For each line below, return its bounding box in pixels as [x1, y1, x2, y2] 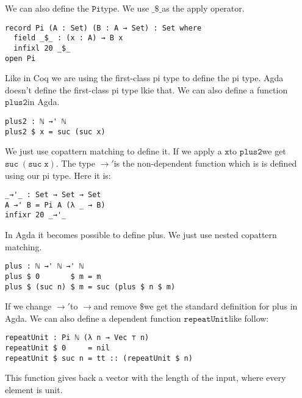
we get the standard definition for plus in [143, 300, 298, 313]
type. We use [101, 2, 149, 14]
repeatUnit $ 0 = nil [5, 344, 110, 353]
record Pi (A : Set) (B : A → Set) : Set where [5, 23, 202, 32]
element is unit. [5, 383, 63, 396]
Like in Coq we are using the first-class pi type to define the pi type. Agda [5, 71, 284, 84]
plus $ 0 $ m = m [5, 272, 101, 281]
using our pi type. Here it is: [5, 168, 111, 181]
